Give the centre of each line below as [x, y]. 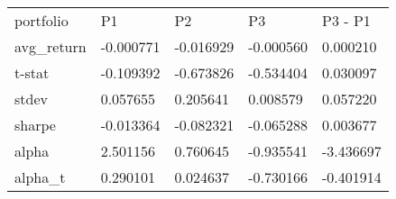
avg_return [51, 46]
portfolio [41, 20]
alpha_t [40, 177]
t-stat [32, 72]
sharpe [35, 125]
